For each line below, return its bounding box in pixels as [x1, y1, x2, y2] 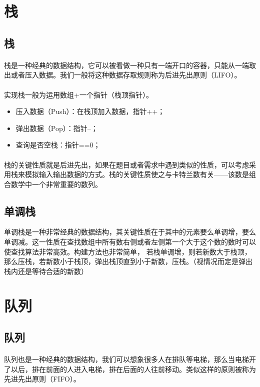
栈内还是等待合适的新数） [4, 265, 88, 276]
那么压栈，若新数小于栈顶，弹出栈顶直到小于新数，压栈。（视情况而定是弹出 [4, 256, 252, 266]
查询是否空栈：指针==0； [15, 139, 100, 150]
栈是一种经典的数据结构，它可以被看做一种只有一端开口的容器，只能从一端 [4, 59, 249, 70]
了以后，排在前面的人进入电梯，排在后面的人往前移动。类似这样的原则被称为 [4, 363, 256, 374]
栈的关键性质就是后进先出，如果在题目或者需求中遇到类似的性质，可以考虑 [4, 159, 249, 169]
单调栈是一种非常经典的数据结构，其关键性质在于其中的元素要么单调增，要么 [4, 226, 256, 237]
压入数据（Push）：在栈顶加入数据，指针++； [15, 106, 165, 116]
